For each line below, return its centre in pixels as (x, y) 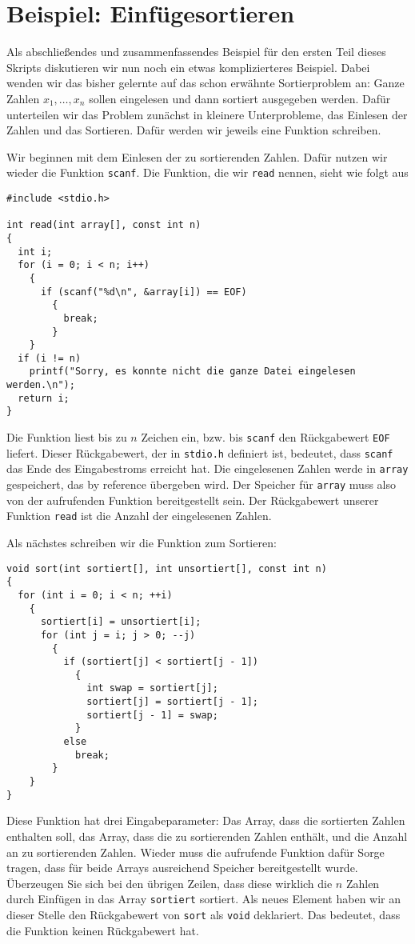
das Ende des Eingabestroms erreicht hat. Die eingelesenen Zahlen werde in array (207, 468)
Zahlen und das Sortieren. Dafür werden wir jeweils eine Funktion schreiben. (194, 130)
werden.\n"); (41, 385)
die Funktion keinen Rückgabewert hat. (103, 930)
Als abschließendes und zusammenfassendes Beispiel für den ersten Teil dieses (196, 52)
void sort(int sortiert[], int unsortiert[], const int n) (167, 568)
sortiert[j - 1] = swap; (152, 715)
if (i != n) (50, 358)
